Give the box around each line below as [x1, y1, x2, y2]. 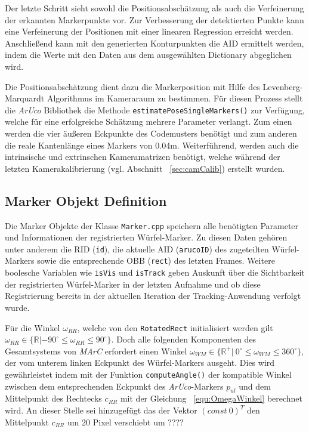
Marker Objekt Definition [5, 191, 167, 209]
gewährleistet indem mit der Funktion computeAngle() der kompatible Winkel [5, 368, 292, 381]
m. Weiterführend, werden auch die [170, 138, 299, 151]
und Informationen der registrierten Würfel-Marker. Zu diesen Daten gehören [5, 231, 288, 243]
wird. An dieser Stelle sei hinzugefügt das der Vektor [5, 404, 197, 416]
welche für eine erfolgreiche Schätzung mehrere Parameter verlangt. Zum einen [5, 115, 292, 128]
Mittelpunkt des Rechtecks [5, 392, 102, 405]
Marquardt [5, 92, 45, 104]
